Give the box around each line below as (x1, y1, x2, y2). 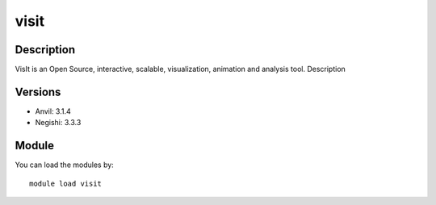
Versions (15, 85, 61, 98)
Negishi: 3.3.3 (35, 118, 82, 128)
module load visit (29, 178, 103, 188)
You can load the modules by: (15, 160, 115, 169)
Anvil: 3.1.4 (35, 106, 72, 116)
